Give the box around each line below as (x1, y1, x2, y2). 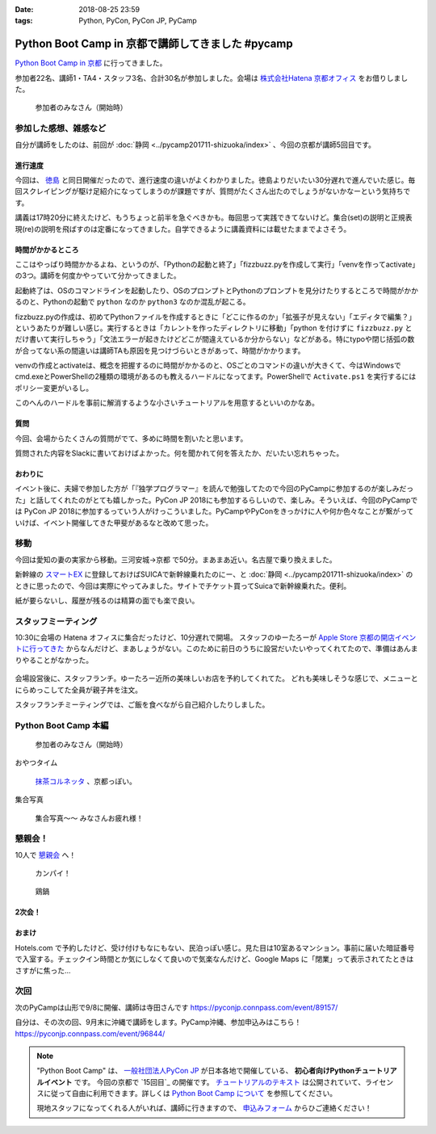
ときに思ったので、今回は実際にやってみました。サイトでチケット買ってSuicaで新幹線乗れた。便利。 (15, 581, 351, 590)
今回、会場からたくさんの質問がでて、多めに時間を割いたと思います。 (15, 433, 248, 443)
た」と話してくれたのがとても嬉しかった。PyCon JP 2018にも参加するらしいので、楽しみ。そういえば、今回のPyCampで (15, 495, 418, 505)
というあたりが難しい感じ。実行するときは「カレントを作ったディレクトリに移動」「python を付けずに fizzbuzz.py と (15, 323, 413, 333)
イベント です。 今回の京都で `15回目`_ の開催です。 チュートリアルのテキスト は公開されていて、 (43, 1077, 366, 1086)
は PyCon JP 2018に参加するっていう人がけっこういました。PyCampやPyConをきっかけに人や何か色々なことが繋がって (15, 506, 414, 516)
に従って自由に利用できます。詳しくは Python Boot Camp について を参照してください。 (43, 1089, 337, 1098)
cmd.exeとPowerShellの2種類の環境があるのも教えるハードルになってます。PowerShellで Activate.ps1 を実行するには (15, 372, 417, 381)
